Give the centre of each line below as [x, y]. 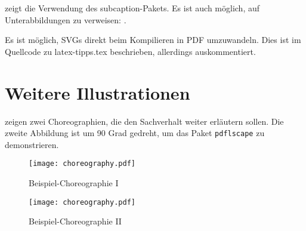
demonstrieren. [32, 144]
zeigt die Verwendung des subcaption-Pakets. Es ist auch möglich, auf [132, 8]
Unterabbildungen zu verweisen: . [66, 19]
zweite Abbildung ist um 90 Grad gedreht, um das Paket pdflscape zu [135, 133]
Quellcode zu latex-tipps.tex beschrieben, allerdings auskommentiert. [130, 51]
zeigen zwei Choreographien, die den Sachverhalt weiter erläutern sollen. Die [144, 121]
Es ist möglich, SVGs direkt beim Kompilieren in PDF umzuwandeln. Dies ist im [153, 40]
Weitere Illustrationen [98, 92]
